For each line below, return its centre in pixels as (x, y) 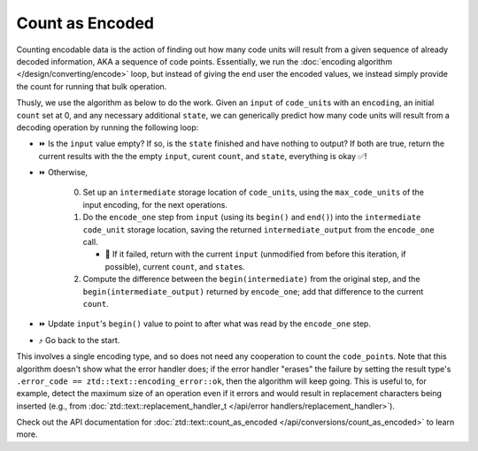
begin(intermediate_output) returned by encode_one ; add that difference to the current (253, 291)
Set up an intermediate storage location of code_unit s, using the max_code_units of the (254, 192)
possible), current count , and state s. (175, 266)
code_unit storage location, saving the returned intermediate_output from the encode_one (258, 229)
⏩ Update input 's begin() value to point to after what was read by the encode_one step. (205, 324)
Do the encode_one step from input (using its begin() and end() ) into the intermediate (252, 218)
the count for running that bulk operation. (92, 86)
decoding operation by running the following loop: (108, 127)
